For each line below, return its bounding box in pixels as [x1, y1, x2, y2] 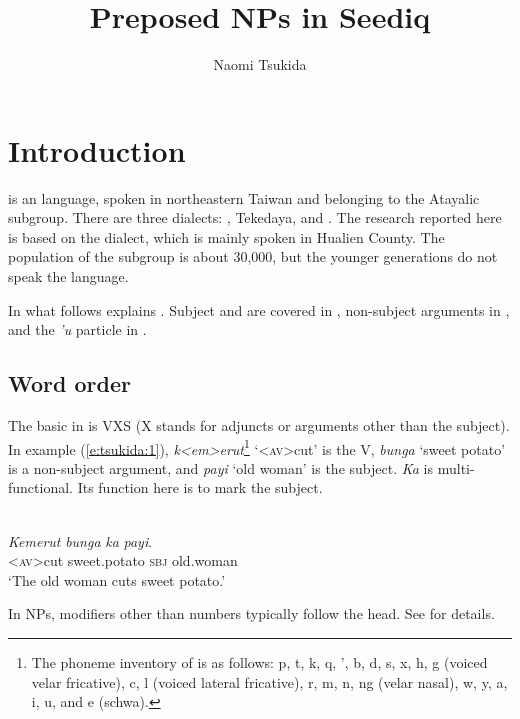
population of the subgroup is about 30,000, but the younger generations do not [8, 246, 498, 267]
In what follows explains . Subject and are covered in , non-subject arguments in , [8, 299, 510, 320]
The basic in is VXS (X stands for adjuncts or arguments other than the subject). [8, 415, 510, 436]
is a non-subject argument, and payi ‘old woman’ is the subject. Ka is [8, 457, 434, 478]
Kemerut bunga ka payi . [8, 530, 153, 551]
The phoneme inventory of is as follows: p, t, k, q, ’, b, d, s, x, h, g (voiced [31, 652, 488, 673]
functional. [8, 477, 73, 498]
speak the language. [8, 266, 129, 287]
